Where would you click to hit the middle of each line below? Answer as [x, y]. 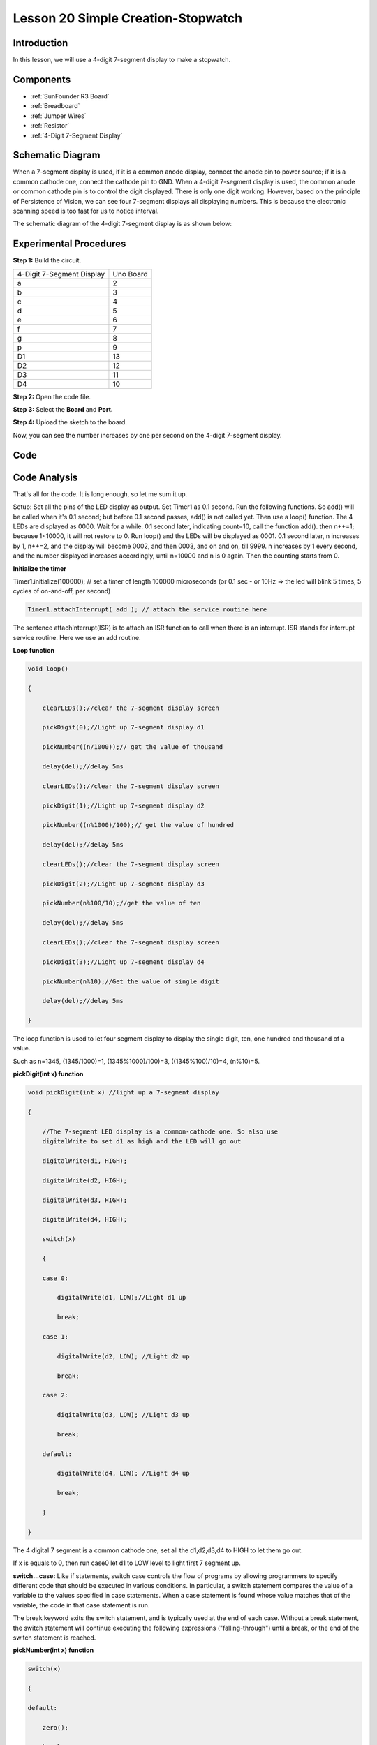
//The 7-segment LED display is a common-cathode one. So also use [160, 1131]
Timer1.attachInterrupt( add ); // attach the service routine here [147, 610]
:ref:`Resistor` [50, 126]
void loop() [48, 669]
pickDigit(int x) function [48, 1074]
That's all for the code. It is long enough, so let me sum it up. [100, 494]
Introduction [40, 43]
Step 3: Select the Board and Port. [63, 410]
